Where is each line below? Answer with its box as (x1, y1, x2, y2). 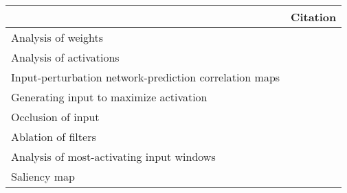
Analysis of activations (11, 49, 120, 65)
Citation (291, 9, 337, 25)
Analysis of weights (11, 29, 104, 45)
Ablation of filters (11, 129, 96, 144)
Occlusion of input (11, 109, 100, 125)
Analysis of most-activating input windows (11, 149, 216, 164)
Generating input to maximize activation (11, 89, 208, 105)
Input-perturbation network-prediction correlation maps (11, 69, 280, 85)
